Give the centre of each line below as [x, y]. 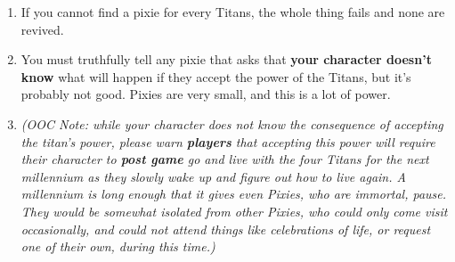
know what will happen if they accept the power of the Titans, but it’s [216, 76]
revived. [42, 29]
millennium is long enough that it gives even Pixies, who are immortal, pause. [234, 194]
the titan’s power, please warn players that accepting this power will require [228, 141]
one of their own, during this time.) [118, 246]
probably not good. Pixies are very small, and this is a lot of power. [206, 94]
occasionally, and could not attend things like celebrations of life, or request [226, 229]
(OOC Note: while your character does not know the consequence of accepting [232, 123]
